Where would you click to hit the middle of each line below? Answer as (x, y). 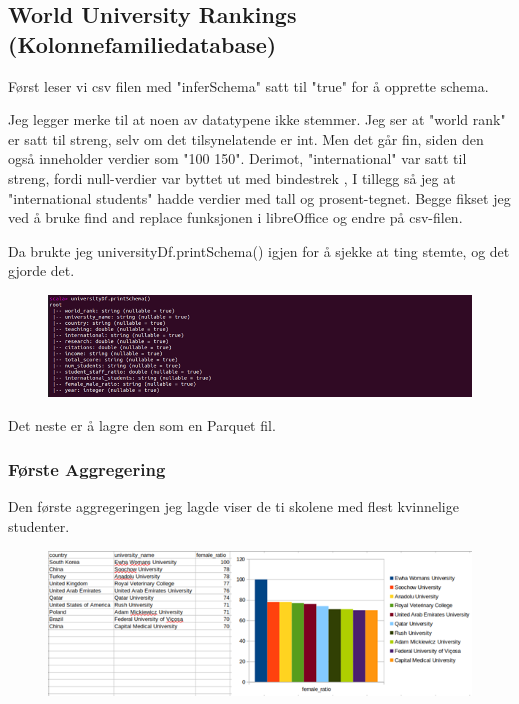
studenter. (39, 525)
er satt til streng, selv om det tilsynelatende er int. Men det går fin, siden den (246, 138)
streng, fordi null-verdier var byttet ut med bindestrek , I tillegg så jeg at (232, 177)
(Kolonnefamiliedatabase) (142, 43)
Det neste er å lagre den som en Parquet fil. (142, 424)
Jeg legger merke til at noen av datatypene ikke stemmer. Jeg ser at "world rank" (257, 119)
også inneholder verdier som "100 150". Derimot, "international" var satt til (237, 158)
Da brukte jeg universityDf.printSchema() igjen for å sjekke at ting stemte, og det (259, 250)
